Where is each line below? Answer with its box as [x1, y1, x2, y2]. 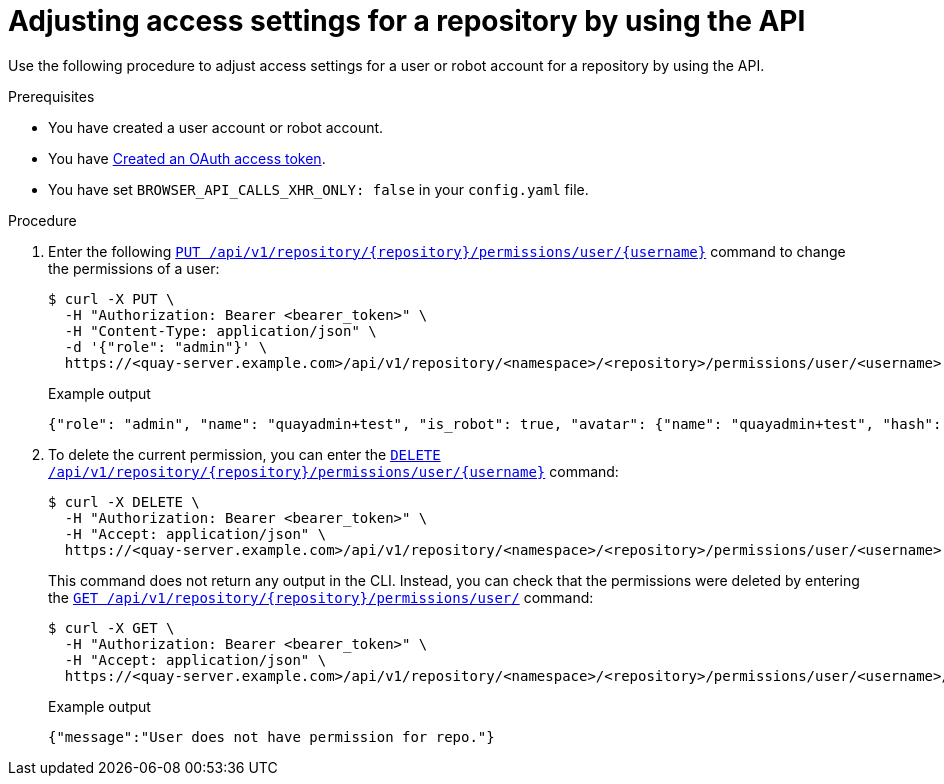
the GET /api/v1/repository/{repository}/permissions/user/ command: [48, 588, 594, 606]
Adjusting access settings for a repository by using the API [8, 4, 806, 38]
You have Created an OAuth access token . [48, 149, 326, 167]
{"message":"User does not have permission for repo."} [48, 728, 495, 745]
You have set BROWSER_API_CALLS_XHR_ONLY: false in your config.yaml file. [48, 180, 589, 198]
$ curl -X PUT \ [48, 290, 175, 307]
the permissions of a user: [48, 259, 220, 277]
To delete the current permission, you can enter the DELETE [48, 445, 441, 463]
